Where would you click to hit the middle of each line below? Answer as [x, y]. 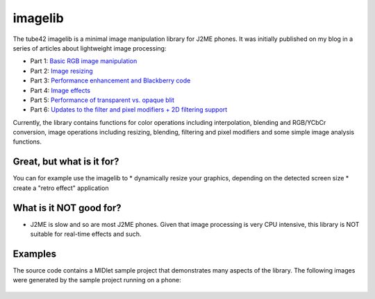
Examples [35, 254]
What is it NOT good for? [67, 208]
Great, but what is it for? [66, 162]
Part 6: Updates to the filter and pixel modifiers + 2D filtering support [129, 110]
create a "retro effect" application [61, 188]
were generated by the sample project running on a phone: [97, 280]
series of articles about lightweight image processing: [90, 48]
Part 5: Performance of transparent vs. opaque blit [102, 100]
